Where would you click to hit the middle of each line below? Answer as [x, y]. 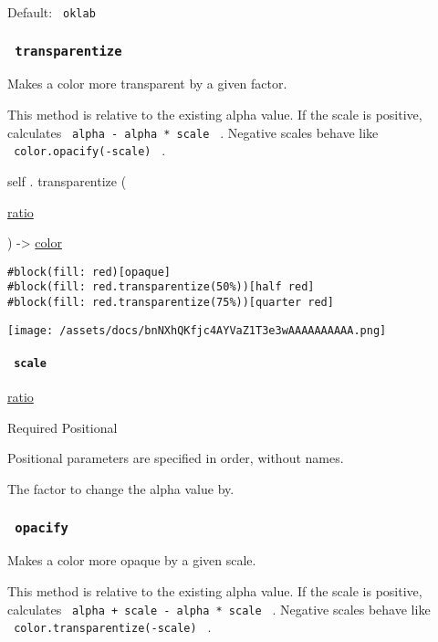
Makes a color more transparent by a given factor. [147, 84]
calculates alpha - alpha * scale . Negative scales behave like [193, 132]
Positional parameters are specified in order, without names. [176, 458]
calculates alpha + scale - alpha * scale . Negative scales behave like [219, 609]
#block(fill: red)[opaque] [89, 272]
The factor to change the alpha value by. [121, 488]
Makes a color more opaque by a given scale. [132, 560]
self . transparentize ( [67, 180]
